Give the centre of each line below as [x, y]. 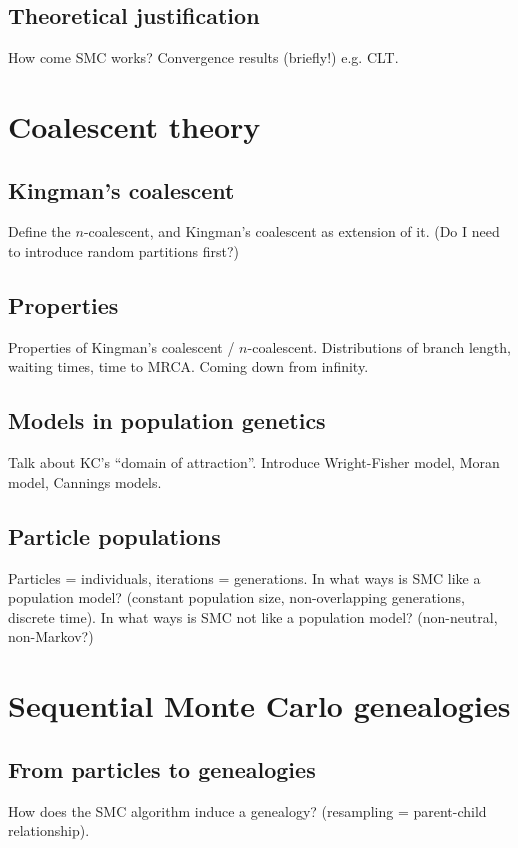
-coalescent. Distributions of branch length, [379, 346]
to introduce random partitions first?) [123, 250]
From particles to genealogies [162, 768]
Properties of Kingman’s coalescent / [121, 346]
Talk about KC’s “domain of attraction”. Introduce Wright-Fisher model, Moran [254, 462]
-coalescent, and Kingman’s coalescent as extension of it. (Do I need [291, 231]
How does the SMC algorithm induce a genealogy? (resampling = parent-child [247, 810]
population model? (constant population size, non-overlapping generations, [236, 597]
